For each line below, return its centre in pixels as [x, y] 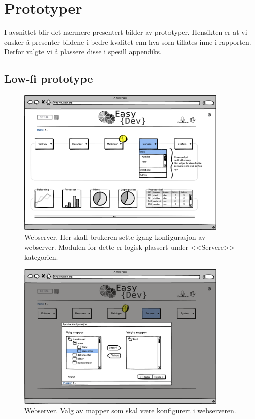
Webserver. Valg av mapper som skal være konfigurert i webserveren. [130, 411]
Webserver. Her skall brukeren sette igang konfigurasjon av [115, 237]
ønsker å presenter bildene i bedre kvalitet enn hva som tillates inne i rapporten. [128, 41]
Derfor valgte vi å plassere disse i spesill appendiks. [83, 52]
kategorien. [41, 257]
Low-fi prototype [49, 79]
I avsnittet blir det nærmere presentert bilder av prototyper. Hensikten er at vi [126, 32]
